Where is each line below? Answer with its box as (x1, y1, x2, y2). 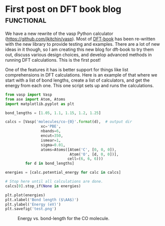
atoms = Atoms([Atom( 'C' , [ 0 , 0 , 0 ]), (40, 147, 117, 152)
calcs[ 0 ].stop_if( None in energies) (5, 183, 81, 189)
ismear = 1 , (40, 138, 61, 143)
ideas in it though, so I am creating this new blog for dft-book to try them (5, 46, 154, 52)
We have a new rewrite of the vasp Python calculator (5, 30, 113, 36)
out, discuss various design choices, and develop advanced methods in (5, 51, 152, 58)
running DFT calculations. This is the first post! (5, 57, 101, 63)
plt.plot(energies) (5, 193, 46, 198)
